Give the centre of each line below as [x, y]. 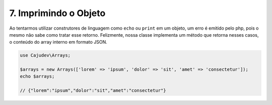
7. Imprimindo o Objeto [57, 13]
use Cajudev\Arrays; [45, 56]
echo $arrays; [37, 76]
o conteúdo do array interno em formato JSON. [58, 42]
